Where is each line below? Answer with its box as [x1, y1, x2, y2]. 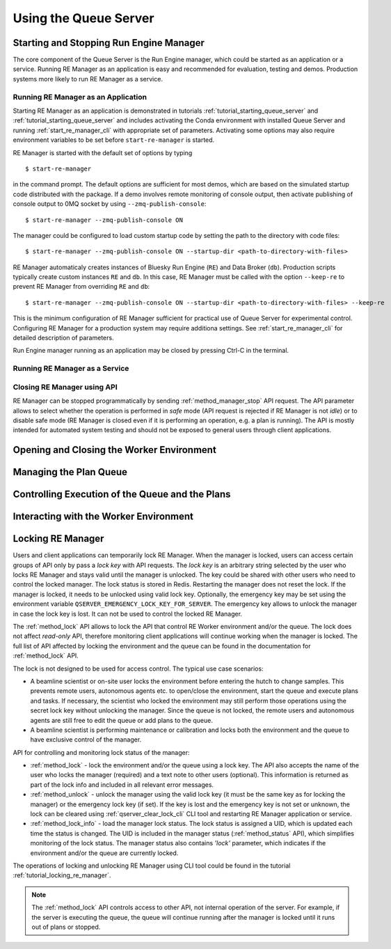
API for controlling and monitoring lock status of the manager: [13, 748, 190, 756]
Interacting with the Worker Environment [13, 511, 194, 523]
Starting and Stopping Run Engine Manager [13, 37, 205, 49]
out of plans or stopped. [31, 923, 101, 931]
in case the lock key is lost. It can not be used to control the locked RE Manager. [13, 609, 243, 618]
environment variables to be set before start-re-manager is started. [13, 136, 215, 144]
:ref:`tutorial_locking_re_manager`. [13, 871, 111, 879]
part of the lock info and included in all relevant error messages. [30, 780, 214, 789]
